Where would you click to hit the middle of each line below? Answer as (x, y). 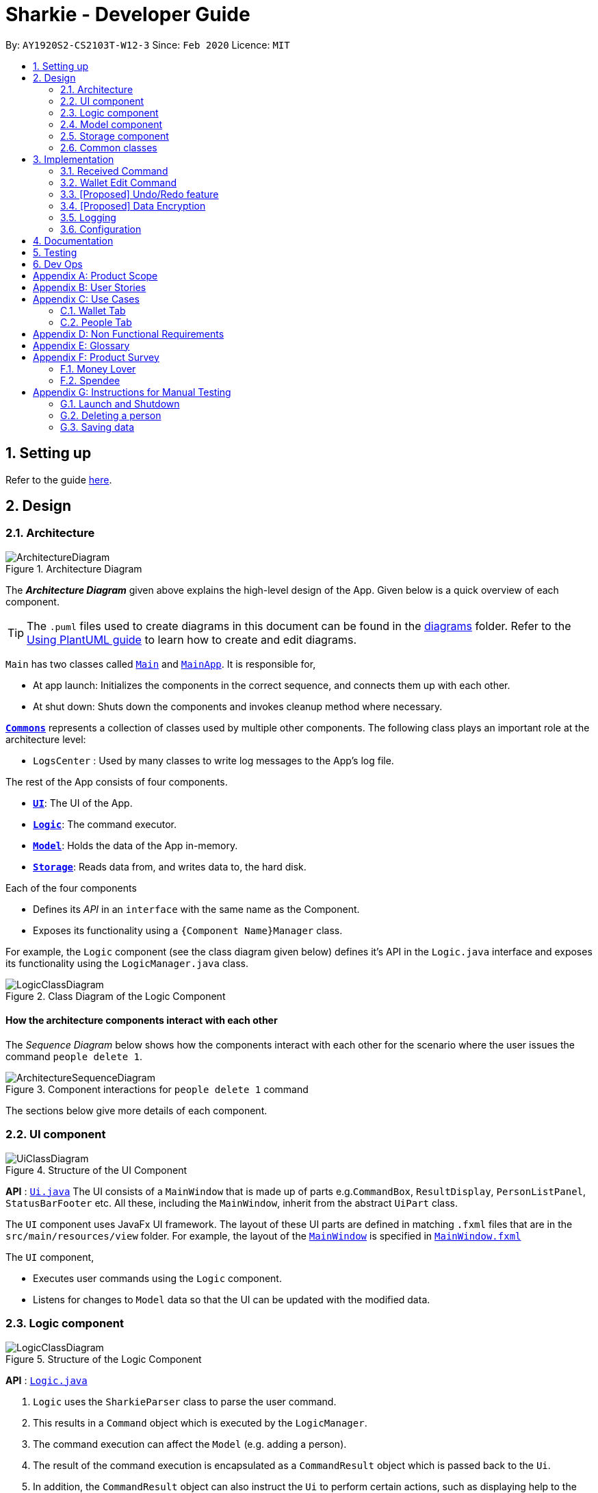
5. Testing (55, 252)
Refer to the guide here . (59, 479)
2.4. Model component (112, 124)
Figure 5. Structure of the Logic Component (104, 1359)
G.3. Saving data (97, 427)
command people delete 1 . (74, 1057)
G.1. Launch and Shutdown (120, 403)
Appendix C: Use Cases (86, 299)
